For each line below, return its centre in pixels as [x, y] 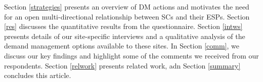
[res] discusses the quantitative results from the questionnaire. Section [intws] [123, 26]
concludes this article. [38, 75]
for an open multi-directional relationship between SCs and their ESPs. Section [127, 16]
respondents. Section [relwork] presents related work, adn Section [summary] [122, 65]
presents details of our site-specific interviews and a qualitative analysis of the [125, 36]
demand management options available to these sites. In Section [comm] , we [122, 46]
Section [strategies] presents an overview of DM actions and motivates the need [127, 6]
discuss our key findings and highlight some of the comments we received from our [131, 55]
